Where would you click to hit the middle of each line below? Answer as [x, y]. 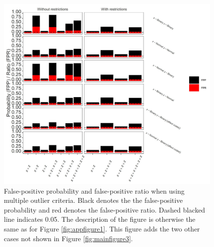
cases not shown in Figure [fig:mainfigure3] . [68, 238]
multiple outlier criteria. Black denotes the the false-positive [93, 200]
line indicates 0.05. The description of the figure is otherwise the [100, 219]
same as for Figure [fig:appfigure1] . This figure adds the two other [102, 228]
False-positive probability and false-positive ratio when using [94, 190]
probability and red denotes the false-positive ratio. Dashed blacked [105, 209]
